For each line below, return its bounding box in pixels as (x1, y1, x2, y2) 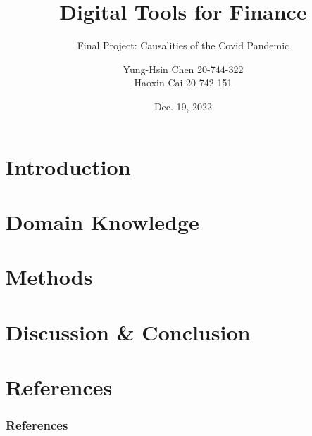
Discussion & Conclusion (6, 317, 251, 346)
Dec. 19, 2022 (154, 98, 213, 113)
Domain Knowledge (6, 207, 199, 236)
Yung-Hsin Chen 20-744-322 (123, 61, 244, 76)
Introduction (6, 152, 131, 181)
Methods (6, 262, 93, 291)
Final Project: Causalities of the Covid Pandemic (77, 38, 289, 53)
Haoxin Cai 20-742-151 (134, 75, 232, 90)
